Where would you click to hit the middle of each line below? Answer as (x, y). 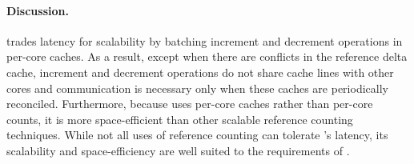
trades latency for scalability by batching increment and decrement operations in (205, 40)
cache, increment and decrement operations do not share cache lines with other (200, 72)
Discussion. (38, 10)
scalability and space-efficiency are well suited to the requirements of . (178, 150)
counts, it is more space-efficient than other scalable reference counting (180, 119)
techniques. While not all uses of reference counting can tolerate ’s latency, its (197, 135)
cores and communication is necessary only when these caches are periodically (197, 88)
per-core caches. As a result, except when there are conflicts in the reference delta (207, 56)
